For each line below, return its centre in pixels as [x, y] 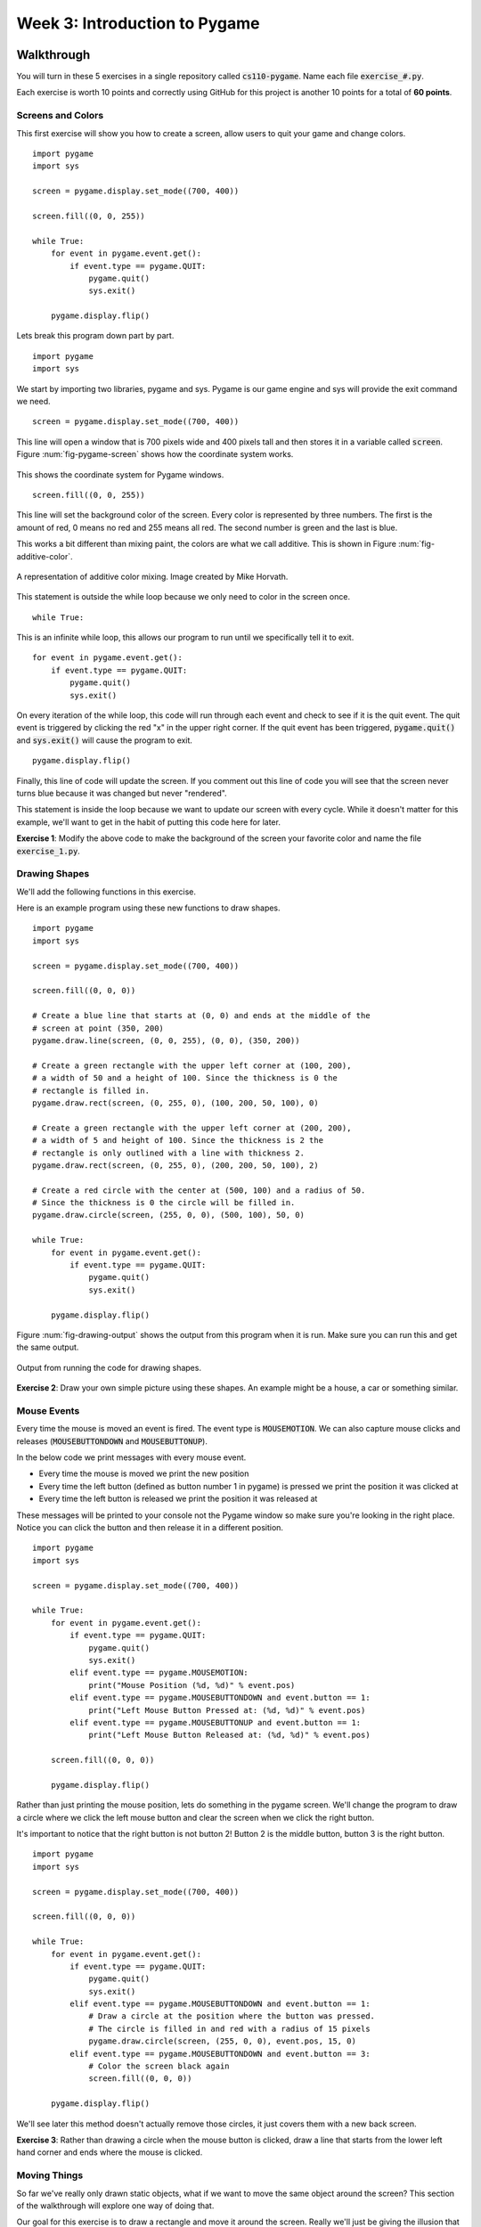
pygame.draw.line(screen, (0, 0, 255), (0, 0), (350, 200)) [166, 1041]
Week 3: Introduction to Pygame [138, 23]
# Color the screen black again [159, 2066]
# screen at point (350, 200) [98, 1028]
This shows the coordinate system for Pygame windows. [120, 474]
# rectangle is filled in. [91, 1090]
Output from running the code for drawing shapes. [109, 1367]
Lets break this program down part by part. [95, 336]
